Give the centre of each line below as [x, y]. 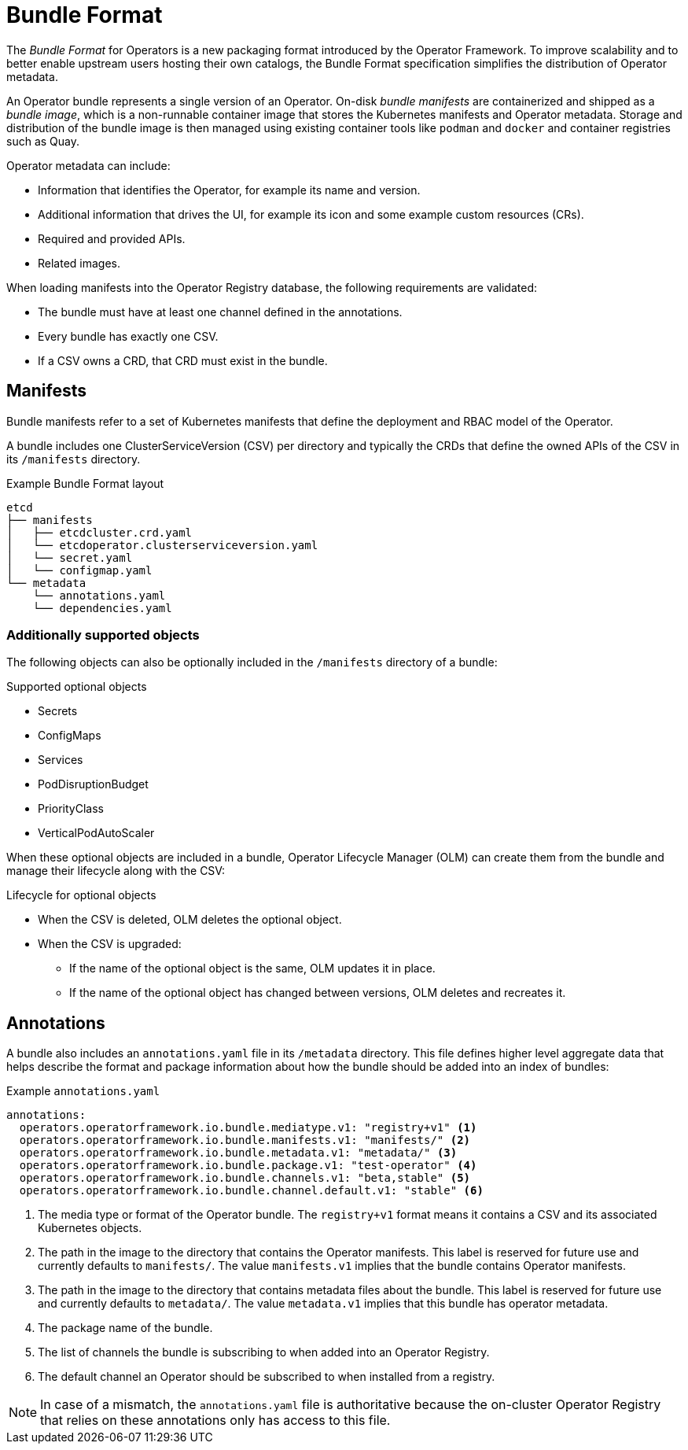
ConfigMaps [70, 736]
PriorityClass [71, 809]
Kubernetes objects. [90, 1228]
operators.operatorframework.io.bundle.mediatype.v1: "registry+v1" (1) [248, 1128]
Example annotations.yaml [83, 1091]
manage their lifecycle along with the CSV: [116, 871]
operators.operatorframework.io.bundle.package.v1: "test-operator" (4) [248, 1166]
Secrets [58, 711]
